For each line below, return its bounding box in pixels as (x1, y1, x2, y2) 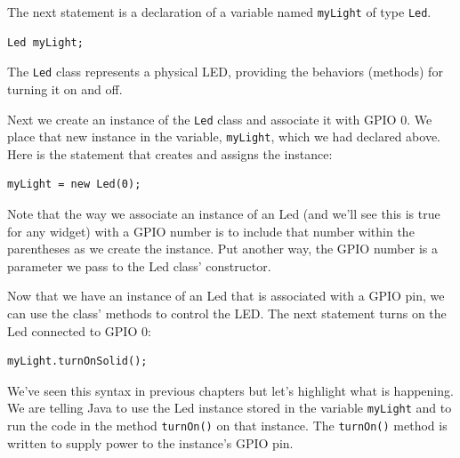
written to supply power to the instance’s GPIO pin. (7, 433, 294, 452)
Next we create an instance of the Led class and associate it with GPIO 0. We (7, 109, 432, 128)
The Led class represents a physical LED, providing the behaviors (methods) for (7, 62, 443, 81)
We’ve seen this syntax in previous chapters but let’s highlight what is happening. (7, 381, 454, 399)
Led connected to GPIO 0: (7, 321, 151, 340)
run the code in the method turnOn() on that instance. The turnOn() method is (7, 416, 448, 434)
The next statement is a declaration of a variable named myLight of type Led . (7, 3, 432, 20)
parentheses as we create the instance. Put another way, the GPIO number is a (7, 239, 438, 258)
